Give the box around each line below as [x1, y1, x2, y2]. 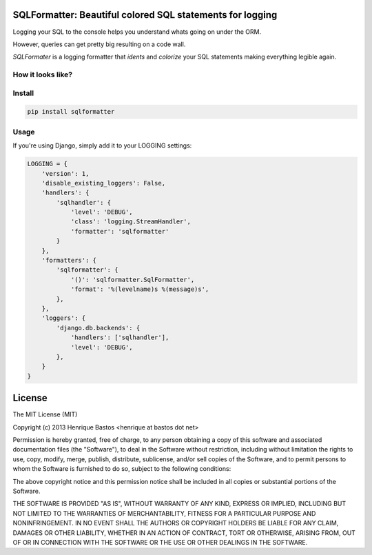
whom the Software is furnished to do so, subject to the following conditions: [12, 465, 231, 473]
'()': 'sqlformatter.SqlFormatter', [70, 276, 195, 283]
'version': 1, [41, 170, 90, 177]
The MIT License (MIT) [12, 410, 78, 418]
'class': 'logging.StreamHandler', [70, 218, 191, 225]
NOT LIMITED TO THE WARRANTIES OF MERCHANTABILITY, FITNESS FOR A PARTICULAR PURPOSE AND [12, 509, 316, 517]
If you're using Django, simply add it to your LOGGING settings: [12, 141, 192, 150]
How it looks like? [12, 70, 73, 79]
